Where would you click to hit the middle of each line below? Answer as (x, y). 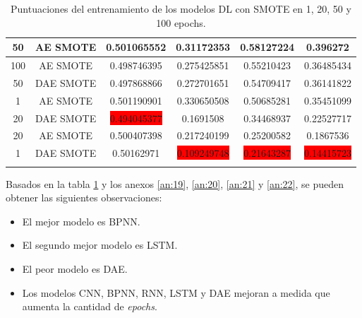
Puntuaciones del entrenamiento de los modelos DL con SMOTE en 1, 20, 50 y (181, 8)
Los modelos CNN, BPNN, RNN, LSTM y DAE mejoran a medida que (176, 292)
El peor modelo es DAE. (75, 268)
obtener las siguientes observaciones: (84, 198)
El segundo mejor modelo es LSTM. (100, 245)
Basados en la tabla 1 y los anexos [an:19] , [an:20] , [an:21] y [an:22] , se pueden (175, 183)
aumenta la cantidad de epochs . (90, 306)
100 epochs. (181, 22)
